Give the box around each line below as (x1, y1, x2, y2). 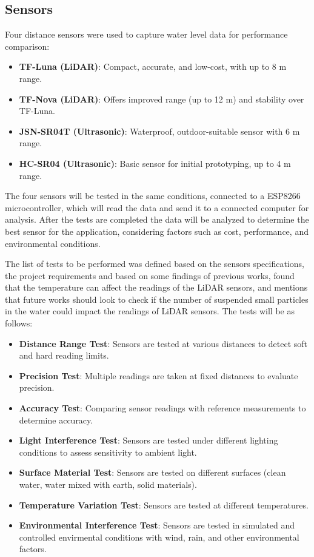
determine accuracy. (19, 413, 93, 426)
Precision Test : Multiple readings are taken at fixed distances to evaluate (19, 369, 298, 382)
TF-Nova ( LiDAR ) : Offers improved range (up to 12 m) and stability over (19, 92, 304, 105)
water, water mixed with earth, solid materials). (19, 478, 197, 491)
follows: (5, 317, 33, 329)
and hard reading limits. (19, 349, 109, 362)
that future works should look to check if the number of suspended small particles (5, 292, 309, 305)
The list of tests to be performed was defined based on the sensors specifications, (5, 257, 304, 270)
